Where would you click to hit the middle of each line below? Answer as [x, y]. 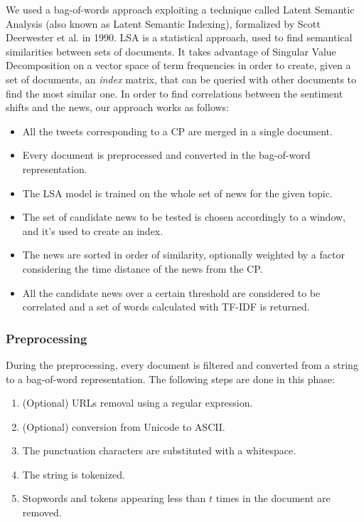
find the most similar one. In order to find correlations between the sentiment [175, 93]
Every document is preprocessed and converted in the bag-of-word [166, 155]
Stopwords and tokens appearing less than [114, 498]
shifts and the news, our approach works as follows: [118, 107]
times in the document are [273, 498]
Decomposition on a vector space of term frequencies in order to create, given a [178, 65]
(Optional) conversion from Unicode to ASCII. [124, 426]
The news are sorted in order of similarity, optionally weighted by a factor [183, 255]
